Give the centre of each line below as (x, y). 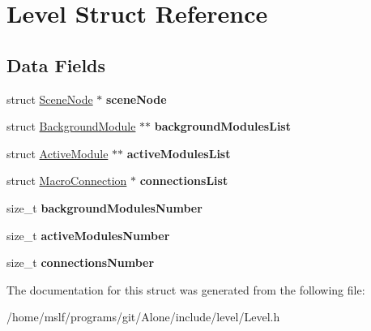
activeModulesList (179, 153)
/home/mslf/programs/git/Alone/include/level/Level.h (143, 317)
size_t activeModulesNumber (88, 235)
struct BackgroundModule (71, 126)
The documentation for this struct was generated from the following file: (186, 289)
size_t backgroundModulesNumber (104, 207)
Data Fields (56, 64)
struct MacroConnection (67, 181)
